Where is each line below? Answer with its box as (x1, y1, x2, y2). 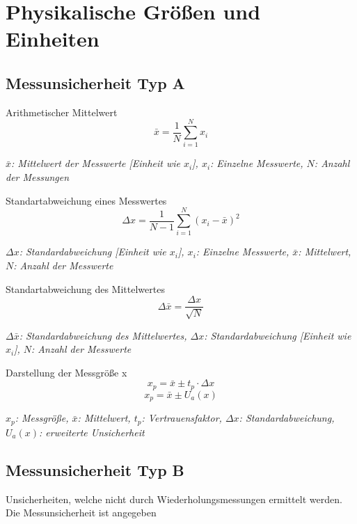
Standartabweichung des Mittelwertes (6, 281, 165, 296)
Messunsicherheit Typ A (6, 72, 185, 93)
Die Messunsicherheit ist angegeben (6, 505, 157, 520)
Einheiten (6, 24, 100, 53)
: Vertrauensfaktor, (141, 411, 222, 425)
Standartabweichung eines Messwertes (6, 193, 167, 207)
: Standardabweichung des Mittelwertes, (19, 328, 187, 342)
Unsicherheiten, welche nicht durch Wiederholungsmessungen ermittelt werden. (6, 491, 342, 506)
